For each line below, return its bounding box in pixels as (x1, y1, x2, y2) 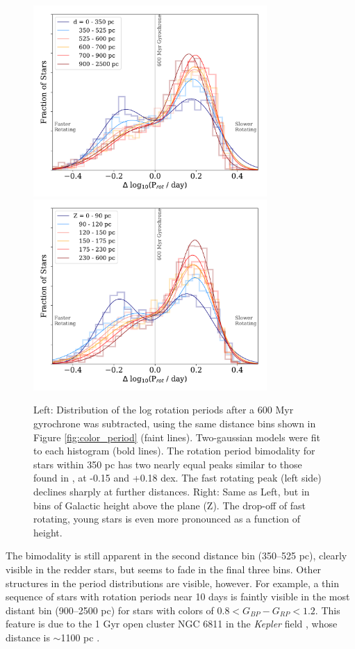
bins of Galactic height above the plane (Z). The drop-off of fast (33, 498, 306, 512)
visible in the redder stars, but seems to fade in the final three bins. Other (6, 562, 322, 576)
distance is (6, 630, 50, 644)
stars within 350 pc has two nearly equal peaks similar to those (33, 457, 302, 471)
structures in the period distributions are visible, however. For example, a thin (6, 575, 340, 590)
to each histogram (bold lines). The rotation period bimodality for (33, 443, 315, 458)
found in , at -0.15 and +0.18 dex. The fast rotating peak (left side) (33, 470, 322, 485)
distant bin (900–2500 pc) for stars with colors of (6, 602, 214, 617)
